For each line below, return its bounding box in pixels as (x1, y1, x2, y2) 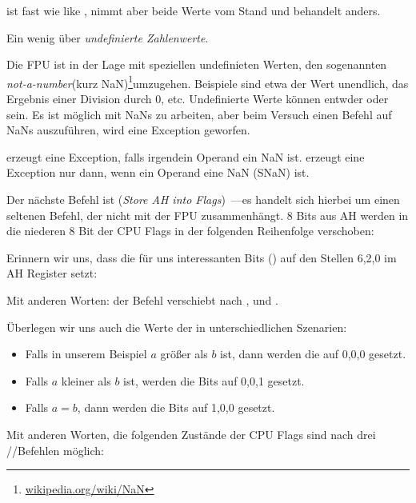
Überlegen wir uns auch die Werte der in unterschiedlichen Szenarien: (6, 318, 347, 335)
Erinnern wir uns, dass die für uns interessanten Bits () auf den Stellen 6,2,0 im (6, 249, 397, 265)
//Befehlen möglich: (6, 441, 104, 458)
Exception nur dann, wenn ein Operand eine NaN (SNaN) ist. (6, 164, 310, 181)
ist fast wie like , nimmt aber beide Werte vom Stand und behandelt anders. (6, 2, 381, 18)
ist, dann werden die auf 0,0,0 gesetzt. (220, 345, 406, 362)
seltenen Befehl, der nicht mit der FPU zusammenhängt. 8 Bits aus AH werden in (6, 206, 409, 223)
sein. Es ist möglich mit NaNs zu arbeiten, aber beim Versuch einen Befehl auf (6, 106, 392, 122)
